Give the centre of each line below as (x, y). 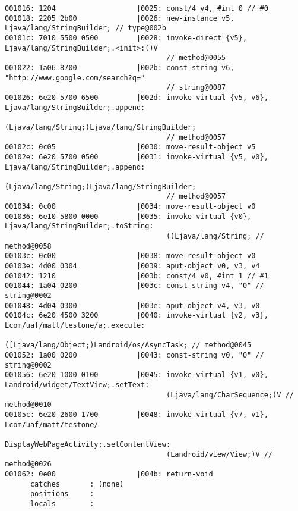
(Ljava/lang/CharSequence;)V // (230, 395)
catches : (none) (77, 484)
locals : (62, 504)
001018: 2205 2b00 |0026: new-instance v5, (120, 18)
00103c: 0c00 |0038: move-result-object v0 (130, 256)
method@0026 (28, 464)
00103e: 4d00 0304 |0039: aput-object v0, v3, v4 (132, 266)
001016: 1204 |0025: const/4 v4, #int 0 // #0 (137, 8)
